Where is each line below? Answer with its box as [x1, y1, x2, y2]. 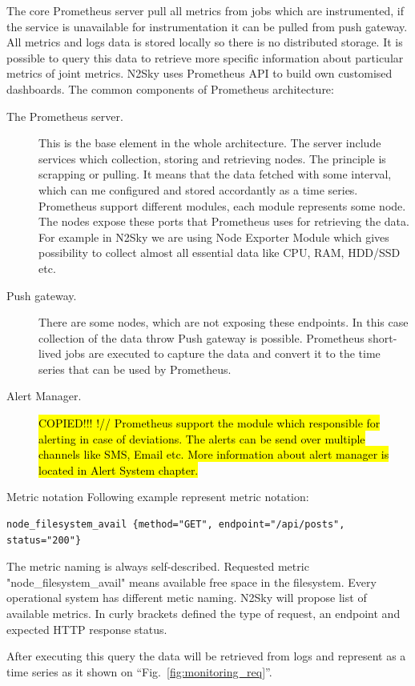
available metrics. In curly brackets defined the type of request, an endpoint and [6, 605, 401, 621]
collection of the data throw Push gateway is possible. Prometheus [38, 329, 365, 346]
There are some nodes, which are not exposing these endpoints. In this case [38, 314, 409, 331]
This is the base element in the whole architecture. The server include [38, 134, 381, 151]
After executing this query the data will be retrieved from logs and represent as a [6, 648, 406, 664]
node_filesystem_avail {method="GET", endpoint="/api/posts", [6, 519, 345, 531]
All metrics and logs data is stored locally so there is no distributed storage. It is [6, 34, 403, 50]
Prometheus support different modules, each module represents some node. [38, 197, 406, 214]
